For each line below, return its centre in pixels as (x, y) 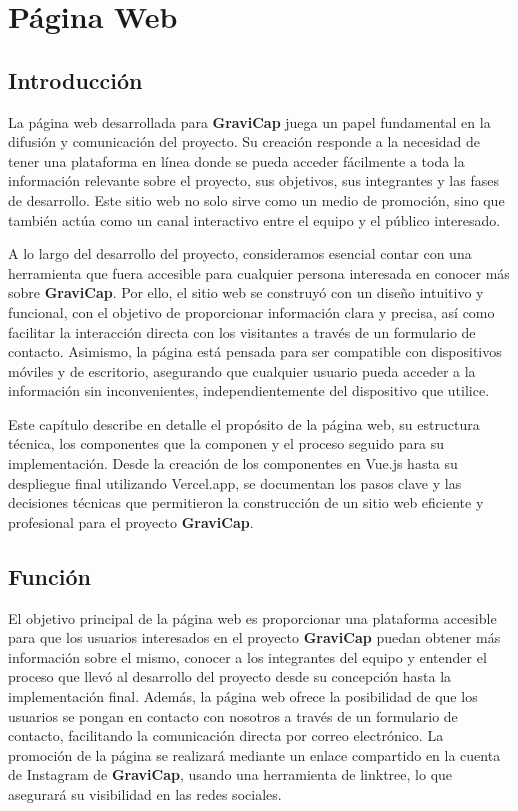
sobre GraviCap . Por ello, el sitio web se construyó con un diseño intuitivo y (246, 292)
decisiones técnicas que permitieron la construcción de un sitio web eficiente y (246, 502)
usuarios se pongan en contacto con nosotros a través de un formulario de (233, 715)
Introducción (75, 79)
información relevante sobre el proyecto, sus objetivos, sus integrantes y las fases (253, 180)
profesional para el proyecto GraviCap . (131, 521)
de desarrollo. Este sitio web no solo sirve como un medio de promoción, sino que (256, 199)
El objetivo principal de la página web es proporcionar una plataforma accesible (252, 617)
